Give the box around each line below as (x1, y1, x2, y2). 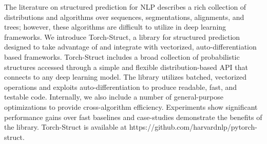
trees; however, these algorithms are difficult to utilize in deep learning (4, 21, 226, 32)
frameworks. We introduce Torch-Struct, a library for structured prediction (4, 31, 240, 42)
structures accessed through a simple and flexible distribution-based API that (4, 61, 248, 72)
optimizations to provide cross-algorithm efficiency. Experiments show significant (4, 101, 258, 112)
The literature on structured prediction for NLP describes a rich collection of (4, 2, 246, 12)
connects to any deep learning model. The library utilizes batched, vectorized (4, 71, 247, 82)
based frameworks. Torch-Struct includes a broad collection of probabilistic (4, 51, 240, 62)
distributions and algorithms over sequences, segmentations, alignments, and (4, 11, 244, 22)
